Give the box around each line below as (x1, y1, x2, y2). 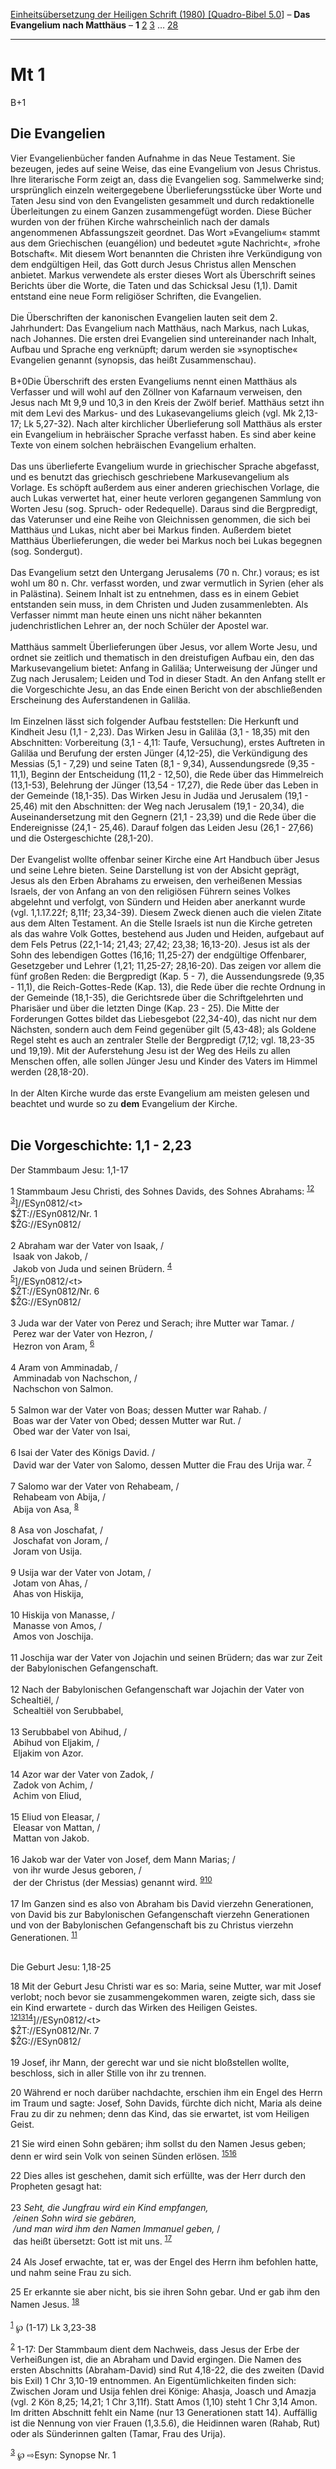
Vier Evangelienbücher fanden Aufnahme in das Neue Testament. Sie (10, 152, 296, 164)
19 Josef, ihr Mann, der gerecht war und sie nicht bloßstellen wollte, (10, 2057, 290, 2069)
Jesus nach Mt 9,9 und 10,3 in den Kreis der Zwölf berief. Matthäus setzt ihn (10, 396, 325, 408)
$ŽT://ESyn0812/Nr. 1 (10, 1207, 98, 1219)
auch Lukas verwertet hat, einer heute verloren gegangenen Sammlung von (10, 492, 322, 504)
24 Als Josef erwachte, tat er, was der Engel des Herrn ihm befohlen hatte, (10, 2256, 319, 2268)
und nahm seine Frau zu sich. (10, 2267, 132, 2279)
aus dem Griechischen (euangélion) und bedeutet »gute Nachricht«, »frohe (10, 237, 321, 249)
